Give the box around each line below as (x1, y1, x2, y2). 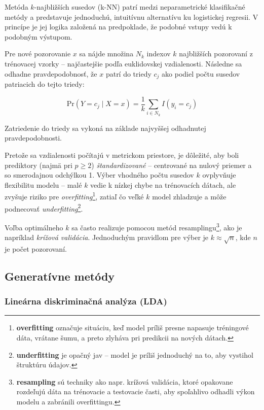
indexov (146, 48, 171, 59)
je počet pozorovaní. (5, 243, 67, 254)
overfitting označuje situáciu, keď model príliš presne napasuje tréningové (16, 322, 249, 333)
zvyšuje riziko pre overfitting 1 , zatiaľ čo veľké (5, 190, 144, 202)
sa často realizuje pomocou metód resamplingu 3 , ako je (71, 220, 242, 232)
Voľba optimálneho (5, 222, 63, 232)
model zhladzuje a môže (152, 191, 227, 202)
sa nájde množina (79, 48, 134, 59)
